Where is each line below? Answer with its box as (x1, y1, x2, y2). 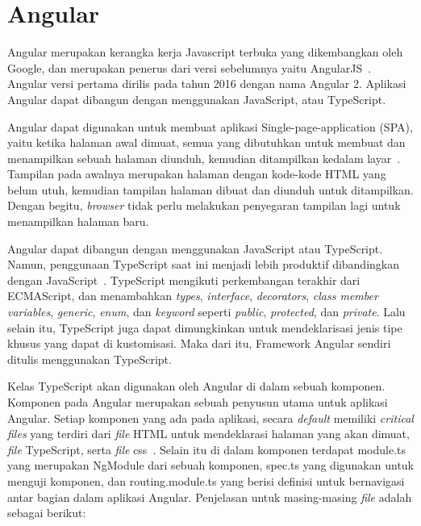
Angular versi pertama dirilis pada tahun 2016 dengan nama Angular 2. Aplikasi (7, 75, 406, 92)
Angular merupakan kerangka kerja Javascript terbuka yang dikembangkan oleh (7, 44, 403, 61)
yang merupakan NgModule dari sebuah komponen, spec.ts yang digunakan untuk (7, 457, 414, 474)
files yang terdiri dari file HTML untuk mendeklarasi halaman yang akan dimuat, (7, 425, 410, 442)
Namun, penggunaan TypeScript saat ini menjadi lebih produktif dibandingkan (7, 256, 400, 273)
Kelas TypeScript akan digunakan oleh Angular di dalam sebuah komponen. (7, 378, 386, 394)
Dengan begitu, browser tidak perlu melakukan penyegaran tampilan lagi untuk (7, 197, 401, 214)
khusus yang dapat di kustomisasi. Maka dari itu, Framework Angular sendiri (7, 335, 391, 352)
